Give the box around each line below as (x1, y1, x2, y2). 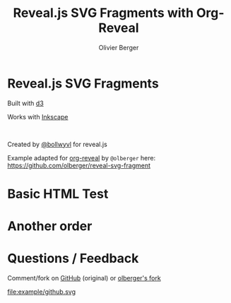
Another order (7, 218, 93, 234)
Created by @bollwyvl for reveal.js (7, 140, 107, 148)
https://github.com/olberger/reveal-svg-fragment (7, 161, 150, 170)
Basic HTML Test (7, 186, 109, 202)
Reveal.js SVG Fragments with (13, 5, 194, 21)
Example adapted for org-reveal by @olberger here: (7, 153, 156, 162)
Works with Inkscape (7, 112, 69, 121)
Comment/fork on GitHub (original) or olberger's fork (7, 274, 161, 282)
